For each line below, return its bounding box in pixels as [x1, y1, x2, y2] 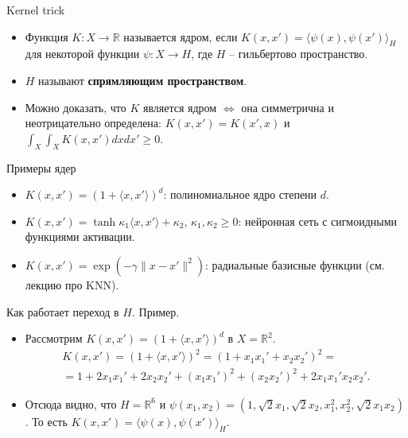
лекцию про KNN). [25, 276, 119, 293]
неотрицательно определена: [25, 114, 161, 131]
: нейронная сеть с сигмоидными [238, 212, 398, 229]
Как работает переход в [6, 303, 119, 320]
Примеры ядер [6, 159, 76, 176]
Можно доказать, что [25, 99, 126, 115]
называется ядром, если [123, 28, 238, 45]
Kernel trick [6, 2, 65, 17]
